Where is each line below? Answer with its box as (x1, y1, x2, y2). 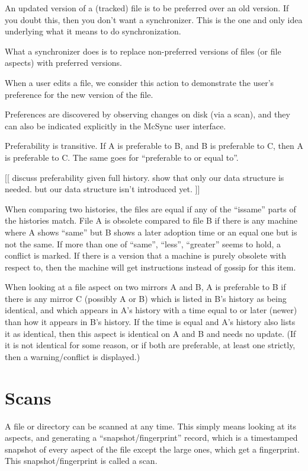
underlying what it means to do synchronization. (5, 25, 181, 37)
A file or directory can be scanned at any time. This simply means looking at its (5, 419, 297, 432)
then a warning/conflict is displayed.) (5, 350, 140, 362)
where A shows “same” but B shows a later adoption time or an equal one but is (5, 225, 297, 238)
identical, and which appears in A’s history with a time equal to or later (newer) (5, 304, 297, 316)
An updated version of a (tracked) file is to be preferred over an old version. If (5, 2, 289, 14)
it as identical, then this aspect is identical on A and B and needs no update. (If (5, 327, 296, 339)
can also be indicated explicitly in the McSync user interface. (5, 119, 226, 132)
